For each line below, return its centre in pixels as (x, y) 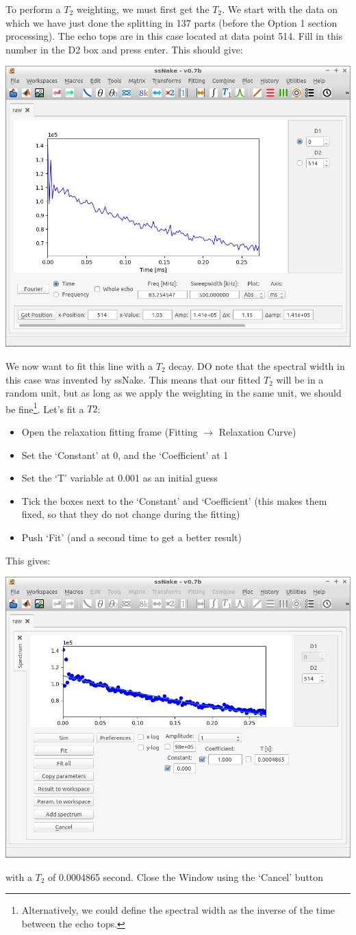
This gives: (28, 560)
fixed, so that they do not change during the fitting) (131, 514)
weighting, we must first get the (143, 9)
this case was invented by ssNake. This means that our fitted (133, 379)
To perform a (33, 9)
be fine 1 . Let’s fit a (45, 408)
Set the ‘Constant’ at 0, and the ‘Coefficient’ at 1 (125, 454)
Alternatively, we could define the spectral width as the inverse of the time (178, 910)
